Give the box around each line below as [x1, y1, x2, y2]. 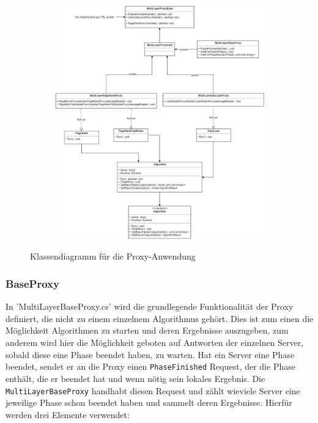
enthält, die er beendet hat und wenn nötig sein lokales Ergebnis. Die [6, 372, 265, 384]
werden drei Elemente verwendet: [6, 408, 130, 421]
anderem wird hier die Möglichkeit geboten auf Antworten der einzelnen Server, [6, 336, 304, 349]
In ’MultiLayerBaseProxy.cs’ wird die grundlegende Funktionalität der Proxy [6, 300, 294, 313]
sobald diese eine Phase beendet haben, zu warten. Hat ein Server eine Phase [6, 348, 295, 361]
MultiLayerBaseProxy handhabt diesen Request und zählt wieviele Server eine [6, 384, 300, 397]
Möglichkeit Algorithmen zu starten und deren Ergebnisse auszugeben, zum [6, 324, 289, 337]
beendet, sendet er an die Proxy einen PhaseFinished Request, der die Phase [6, 360, 295, 373]
